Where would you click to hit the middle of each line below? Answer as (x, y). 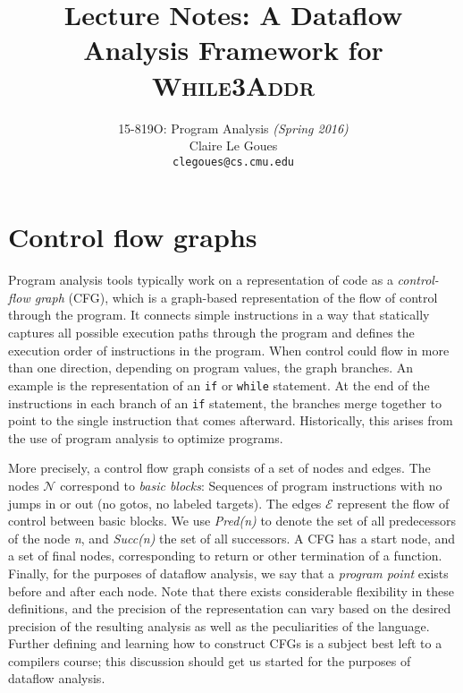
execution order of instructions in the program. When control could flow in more (229, 350)
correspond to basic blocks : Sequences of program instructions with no (251, 485)
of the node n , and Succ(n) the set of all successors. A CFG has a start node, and (232, 538)
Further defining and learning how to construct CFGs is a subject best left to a (225, 643)
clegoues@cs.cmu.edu (233, 162)
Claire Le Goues (233, 145)
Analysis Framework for (233, 50)
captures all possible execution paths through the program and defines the (211, 333)
